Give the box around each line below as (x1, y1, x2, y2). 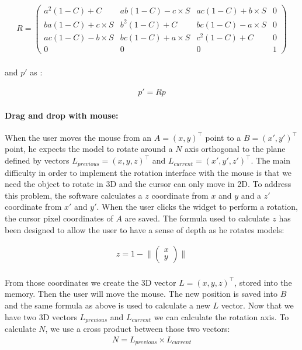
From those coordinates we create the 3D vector (5, 276, 176, 288)
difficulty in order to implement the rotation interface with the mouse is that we (5, 166, 292, 178)
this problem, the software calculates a (5, 189, 143, 201)
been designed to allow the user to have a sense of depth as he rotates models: (5, 223, 284, 235)
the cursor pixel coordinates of (5, 212, 113, 224)
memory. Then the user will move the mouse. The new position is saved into (5, 287, 278, 300)
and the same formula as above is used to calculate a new (5, 299, 210, 311)
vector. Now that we (221, 299, 294, 311)
